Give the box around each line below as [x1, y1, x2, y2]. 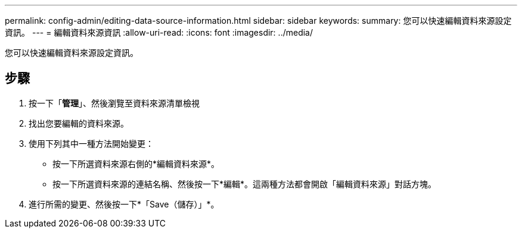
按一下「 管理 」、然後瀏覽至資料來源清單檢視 [29, 97, 200, 108]
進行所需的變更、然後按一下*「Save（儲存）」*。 [29, 199, 219, 209]
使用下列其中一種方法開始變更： [29, 138, 154, 149]
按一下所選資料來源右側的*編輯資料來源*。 [52, 158, 220, 169]
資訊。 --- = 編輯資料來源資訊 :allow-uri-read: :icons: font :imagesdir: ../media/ [5, 27, 313, 37]
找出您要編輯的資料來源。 [29, 118, 129, 128]
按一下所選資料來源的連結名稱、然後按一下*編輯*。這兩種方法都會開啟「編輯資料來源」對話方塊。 [52, 178, 437, 189]
